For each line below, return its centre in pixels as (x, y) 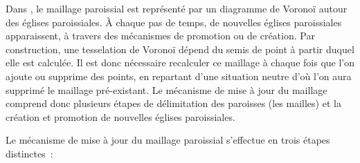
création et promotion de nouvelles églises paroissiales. (120, 116)
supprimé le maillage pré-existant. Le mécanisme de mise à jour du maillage (166, 89)
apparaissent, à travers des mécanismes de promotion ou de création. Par (160, 36)
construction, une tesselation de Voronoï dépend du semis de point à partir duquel (180, 49)
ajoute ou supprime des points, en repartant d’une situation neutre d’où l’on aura (179, 76)
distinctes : (29, 153)
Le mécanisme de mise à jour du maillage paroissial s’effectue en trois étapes (168, 140)
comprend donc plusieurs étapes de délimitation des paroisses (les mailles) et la (173, 103)
